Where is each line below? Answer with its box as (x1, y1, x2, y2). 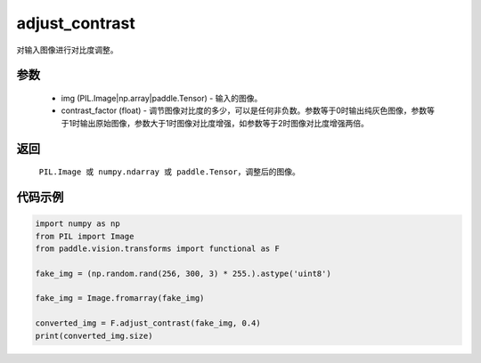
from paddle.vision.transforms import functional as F (35, 243, 280, 254)
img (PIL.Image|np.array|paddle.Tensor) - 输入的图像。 (61, 93, 263, 103)
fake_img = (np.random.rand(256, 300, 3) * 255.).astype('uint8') (35, 268, 331, 278)
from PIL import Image (35, 231, 135, 241)
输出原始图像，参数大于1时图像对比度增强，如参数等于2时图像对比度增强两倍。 (79, 117, 369, 128)
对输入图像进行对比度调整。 (16, 44, 118, 55)
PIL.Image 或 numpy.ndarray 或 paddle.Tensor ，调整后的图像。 (38, 166, 300, 177)
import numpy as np (35, 219, 120, 229)
